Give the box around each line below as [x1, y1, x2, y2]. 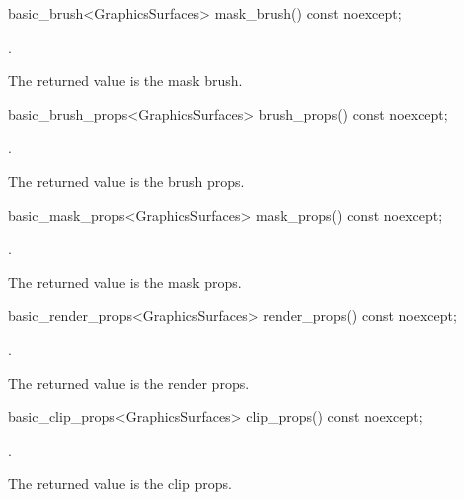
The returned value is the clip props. [8, 473, 232, 494]
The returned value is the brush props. [8, 170, 245, 191]
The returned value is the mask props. [8, 271, 242, 292]
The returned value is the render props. [8, 372, 250, 393]
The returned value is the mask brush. [8, 70, 243, 91]
